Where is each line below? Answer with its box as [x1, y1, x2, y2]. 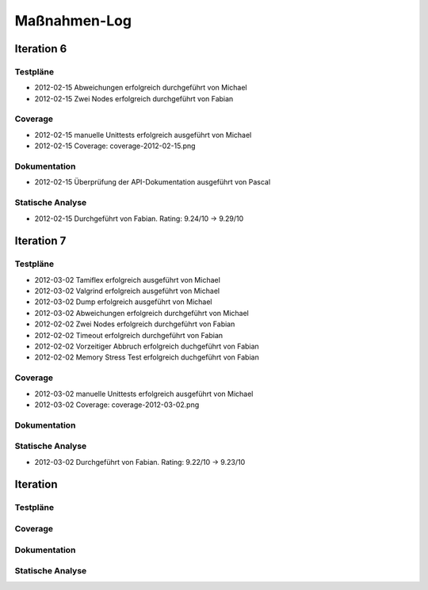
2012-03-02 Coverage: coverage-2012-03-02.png [34, 400, 200, 409]
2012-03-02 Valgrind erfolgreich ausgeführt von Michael [34, 286, 220, 296]
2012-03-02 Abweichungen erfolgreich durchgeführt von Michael [34, 308, 249, 318]
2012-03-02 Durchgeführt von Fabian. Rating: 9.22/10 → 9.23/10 [34, 457, 246, 466]
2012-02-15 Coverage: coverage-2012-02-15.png [34, 141, 196, 150]
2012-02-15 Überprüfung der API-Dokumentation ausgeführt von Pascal [34, 177, 271, 187]
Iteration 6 [14, 42, 67, 55]
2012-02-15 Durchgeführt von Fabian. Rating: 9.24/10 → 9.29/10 [34, 214, 244, 223]
